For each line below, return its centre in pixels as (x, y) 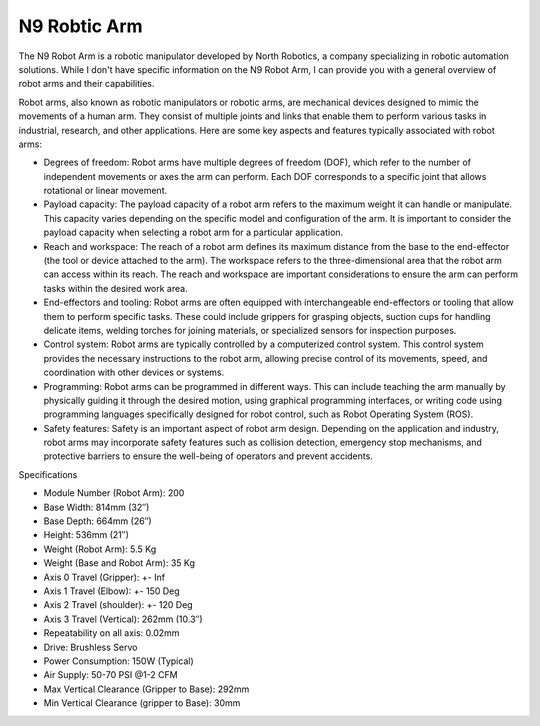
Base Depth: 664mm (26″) (97, 521)
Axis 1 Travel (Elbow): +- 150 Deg (111, 591)
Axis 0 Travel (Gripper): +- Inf (104, 577)
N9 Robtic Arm (81, 26)
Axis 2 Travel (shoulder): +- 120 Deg (118, 605)
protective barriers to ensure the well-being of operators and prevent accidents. (208, 456)
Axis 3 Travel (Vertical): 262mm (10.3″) (123, 619)
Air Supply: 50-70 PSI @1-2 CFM (111, 675)
